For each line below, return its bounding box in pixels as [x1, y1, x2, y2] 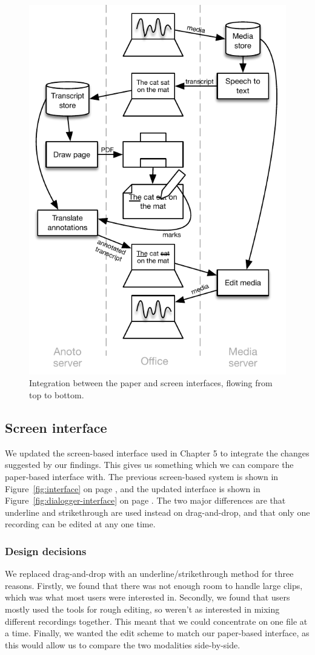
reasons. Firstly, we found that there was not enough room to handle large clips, [5, 579, 303, 591]
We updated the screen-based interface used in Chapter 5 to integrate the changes [5, 446, 310, 459]
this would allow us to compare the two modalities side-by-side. [5, 638, 240, 651]
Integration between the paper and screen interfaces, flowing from [29, 377, 273, 389]
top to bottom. [29, 388, 84, 401]
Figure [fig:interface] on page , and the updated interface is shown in [5, 482, 260, 495]
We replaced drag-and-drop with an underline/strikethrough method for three [5, 567, 294, 580]
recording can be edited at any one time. [5, 518, 156, 530]
